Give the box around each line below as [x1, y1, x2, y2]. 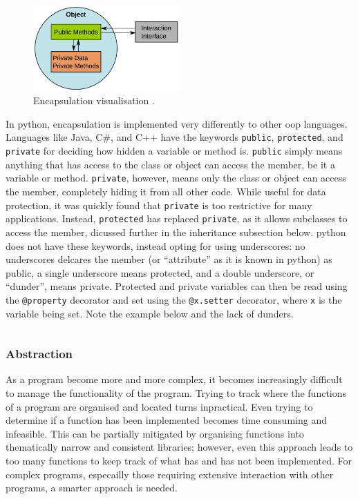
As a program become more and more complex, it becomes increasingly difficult [6, 372, 343, 387]
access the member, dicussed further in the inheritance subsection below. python [6, 224, 346, 239]
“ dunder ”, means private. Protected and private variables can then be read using [6, 279, 348, 293]
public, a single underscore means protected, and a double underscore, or [6, 265, 314, 280]
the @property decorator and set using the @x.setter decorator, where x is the [6, 292, 342, 306]
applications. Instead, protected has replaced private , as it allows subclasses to [6, 211, 348, 226]
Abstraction [6, 345, 73, 362]
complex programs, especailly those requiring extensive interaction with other [6, 467, 334, 481]
